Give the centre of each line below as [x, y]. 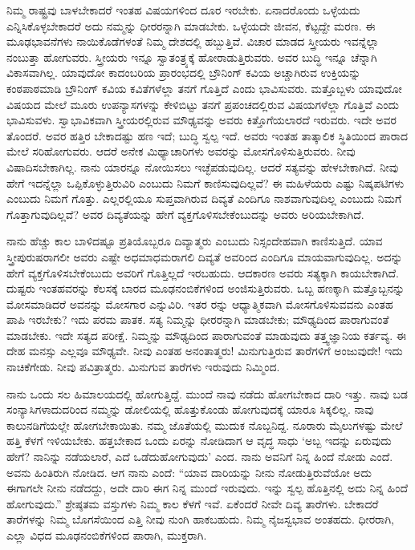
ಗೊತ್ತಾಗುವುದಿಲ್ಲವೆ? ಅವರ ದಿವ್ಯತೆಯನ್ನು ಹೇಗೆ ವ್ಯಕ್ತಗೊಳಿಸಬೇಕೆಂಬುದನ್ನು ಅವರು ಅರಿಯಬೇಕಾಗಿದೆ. [185, 214]
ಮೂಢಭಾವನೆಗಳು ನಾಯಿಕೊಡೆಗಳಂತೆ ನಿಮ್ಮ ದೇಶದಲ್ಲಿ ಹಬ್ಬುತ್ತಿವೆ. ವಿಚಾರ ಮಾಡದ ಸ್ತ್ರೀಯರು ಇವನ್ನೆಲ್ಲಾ [193, 41]
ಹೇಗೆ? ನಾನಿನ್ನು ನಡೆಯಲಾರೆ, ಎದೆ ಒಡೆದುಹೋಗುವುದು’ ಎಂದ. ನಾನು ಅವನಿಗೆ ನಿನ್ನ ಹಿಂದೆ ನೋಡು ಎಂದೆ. [200, 457]
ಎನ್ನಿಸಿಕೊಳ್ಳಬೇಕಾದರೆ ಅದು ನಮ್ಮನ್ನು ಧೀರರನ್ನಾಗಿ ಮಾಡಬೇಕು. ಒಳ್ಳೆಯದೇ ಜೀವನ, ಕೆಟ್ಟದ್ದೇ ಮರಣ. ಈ [191, 25]
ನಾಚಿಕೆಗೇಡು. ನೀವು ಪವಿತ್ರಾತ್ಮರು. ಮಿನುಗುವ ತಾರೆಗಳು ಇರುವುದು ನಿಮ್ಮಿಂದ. [143, 367]
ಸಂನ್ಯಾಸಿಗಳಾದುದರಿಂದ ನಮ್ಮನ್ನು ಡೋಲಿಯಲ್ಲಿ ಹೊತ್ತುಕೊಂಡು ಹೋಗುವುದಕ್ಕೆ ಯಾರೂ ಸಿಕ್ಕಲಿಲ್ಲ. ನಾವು [190, 409]
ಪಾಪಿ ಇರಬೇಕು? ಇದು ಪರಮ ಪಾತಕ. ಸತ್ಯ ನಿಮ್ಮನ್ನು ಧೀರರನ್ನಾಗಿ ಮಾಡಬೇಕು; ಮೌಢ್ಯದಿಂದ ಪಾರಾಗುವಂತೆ [198, 319]
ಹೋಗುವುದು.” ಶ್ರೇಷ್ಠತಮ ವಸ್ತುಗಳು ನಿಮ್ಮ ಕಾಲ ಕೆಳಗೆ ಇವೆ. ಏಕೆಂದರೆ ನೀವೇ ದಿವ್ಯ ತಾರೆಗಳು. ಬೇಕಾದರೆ [193, 503]
